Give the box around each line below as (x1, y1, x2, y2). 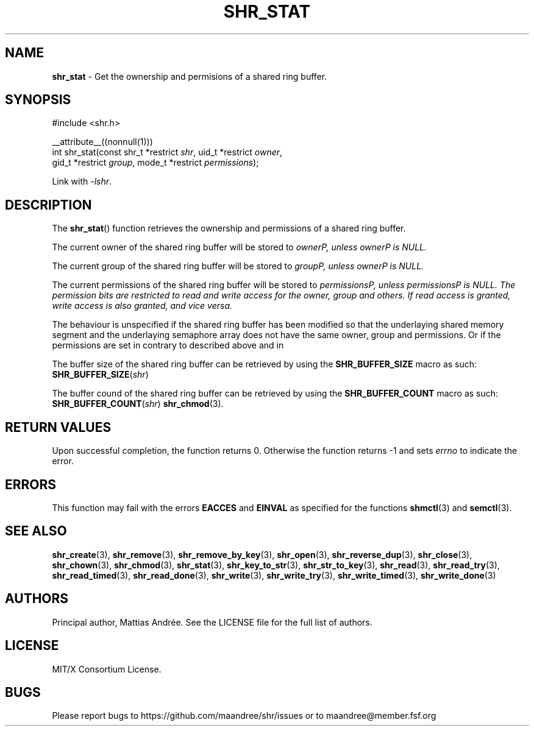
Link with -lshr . (52, 176, 112, 187)
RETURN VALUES (5, 419, 112, 435)
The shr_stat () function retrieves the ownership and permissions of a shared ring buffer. (52, 223, 406, 234)
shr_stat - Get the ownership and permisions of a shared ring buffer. (52, 71, 327, 82)
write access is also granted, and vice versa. (52, 300, 233, 311)
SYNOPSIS (5, 92, 71, 108)
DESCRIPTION (5, 197, 92, 213)
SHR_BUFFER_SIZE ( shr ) (52, 369, 149, 380)
